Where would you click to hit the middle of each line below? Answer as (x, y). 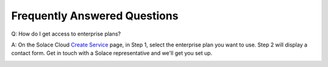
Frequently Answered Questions (95, 16)
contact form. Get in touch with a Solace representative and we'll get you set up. (112, 53)
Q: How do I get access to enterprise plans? (66, 34)
